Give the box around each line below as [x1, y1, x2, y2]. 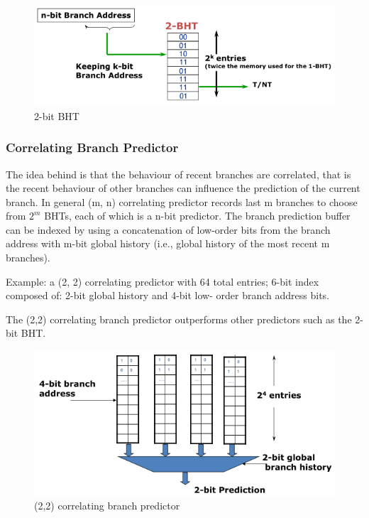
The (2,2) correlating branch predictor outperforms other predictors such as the [6, 311, 352, 326]
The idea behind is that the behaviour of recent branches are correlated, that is [6, 166, 351, 181]
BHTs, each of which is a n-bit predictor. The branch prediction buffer [44, 208, 351, 223]
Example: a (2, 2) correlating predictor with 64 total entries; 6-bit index [6, 274, 319, 288]
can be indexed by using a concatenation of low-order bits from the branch [6, 222, 331, 237]
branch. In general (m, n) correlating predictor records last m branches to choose [6, 194, 358, 209]
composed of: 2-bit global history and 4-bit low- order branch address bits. [6, 288, 329, 303]
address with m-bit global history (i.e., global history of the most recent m [6, 236, 330, 251]
